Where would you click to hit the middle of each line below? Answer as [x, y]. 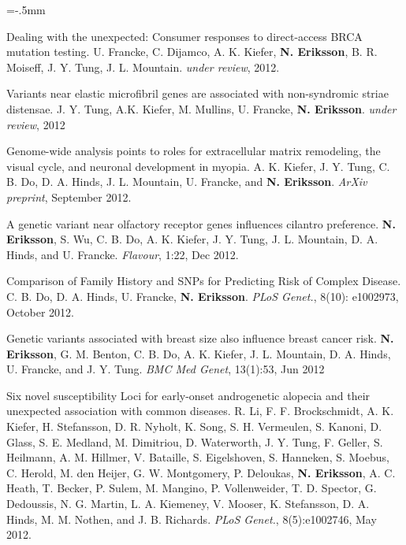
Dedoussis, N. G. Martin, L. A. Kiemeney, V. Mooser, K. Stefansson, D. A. [188, 504]
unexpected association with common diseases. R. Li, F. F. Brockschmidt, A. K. [200, 411]
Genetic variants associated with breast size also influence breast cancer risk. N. [200, 338]
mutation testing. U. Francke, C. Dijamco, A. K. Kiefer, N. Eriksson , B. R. [192, 52]
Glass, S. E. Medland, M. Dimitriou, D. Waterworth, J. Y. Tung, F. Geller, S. [195, 441]
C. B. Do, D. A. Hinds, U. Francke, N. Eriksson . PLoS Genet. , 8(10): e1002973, [203, 296]
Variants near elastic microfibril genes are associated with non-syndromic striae [197, 93]
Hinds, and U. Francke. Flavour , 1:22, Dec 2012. [123, 254]
